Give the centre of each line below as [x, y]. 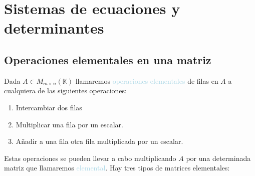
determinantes [54, 28]
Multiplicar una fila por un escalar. [69, 124]
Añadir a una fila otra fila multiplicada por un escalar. [99, 141]
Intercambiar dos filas [49, 107]
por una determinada [218, 158]
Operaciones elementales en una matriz [108, 59]
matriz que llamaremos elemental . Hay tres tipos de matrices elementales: [117, 168]
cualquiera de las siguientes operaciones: [65, 91]
